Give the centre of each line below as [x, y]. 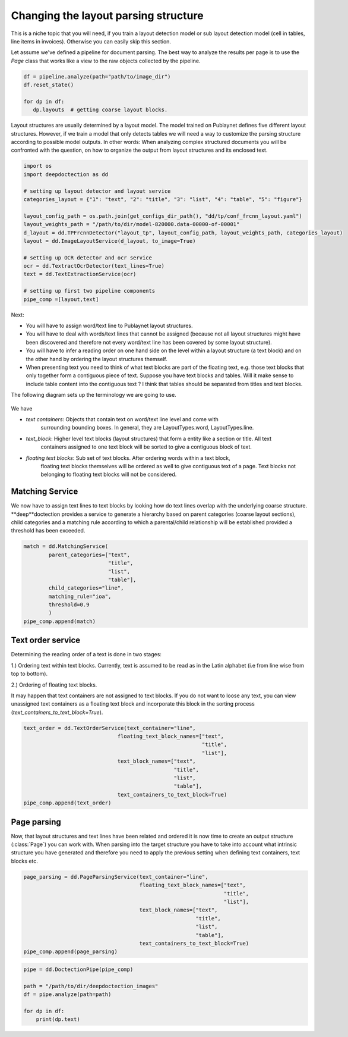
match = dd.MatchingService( [66, 546]
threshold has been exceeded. [48, 531]
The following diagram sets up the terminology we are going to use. [94, 395]
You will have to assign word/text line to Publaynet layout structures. [109, 326]
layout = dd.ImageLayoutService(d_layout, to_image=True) [110, 241]
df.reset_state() [49, 85]
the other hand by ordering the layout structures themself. [97, 359]
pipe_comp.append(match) [60, 621]
